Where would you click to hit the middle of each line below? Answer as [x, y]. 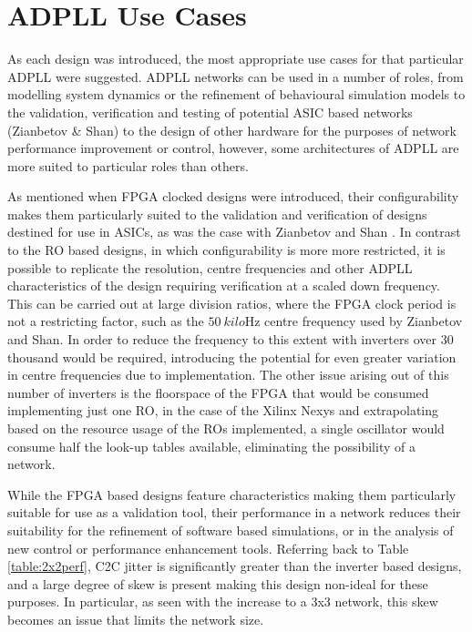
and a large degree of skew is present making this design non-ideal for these [218, 583]
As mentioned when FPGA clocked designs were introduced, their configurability [233, 196]
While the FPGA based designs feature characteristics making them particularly [232, 494]
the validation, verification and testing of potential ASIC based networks [210, 112]
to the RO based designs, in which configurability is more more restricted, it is [226, 250]
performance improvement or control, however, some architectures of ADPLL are [233, 148]
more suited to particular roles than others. [128, 165]
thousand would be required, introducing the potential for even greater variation [232, 357]
